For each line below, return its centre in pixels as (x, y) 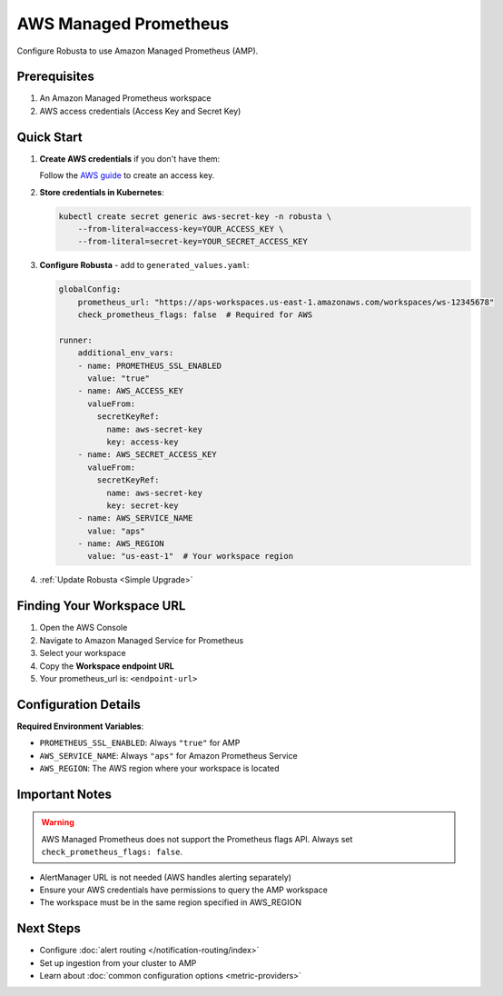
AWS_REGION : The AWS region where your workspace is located (160, 768)
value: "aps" (116, 531)
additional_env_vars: (126, 353)
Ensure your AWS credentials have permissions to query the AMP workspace (184, 890)
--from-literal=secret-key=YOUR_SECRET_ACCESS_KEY (192, 242)
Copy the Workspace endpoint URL (107, 666)
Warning (58, 822)
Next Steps (49, 928)
